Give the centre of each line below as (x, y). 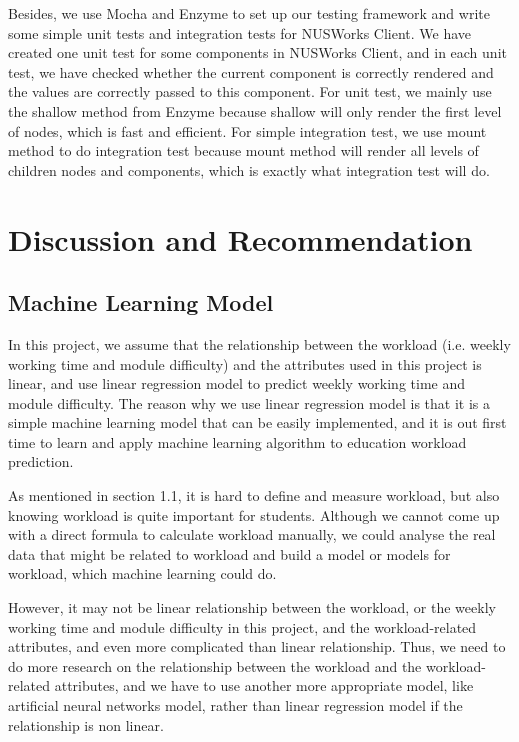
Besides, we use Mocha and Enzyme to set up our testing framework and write (249, 13)
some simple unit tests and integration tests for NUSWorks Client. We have (240, 32)
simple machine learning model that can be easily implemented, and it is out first (257, 422)
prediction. (41, 461)
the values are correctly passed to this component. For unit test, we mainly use (250, 91)
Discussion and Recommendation (240, 238)
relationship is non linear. (86, 724)
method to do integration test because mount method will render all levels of (243, 150)
